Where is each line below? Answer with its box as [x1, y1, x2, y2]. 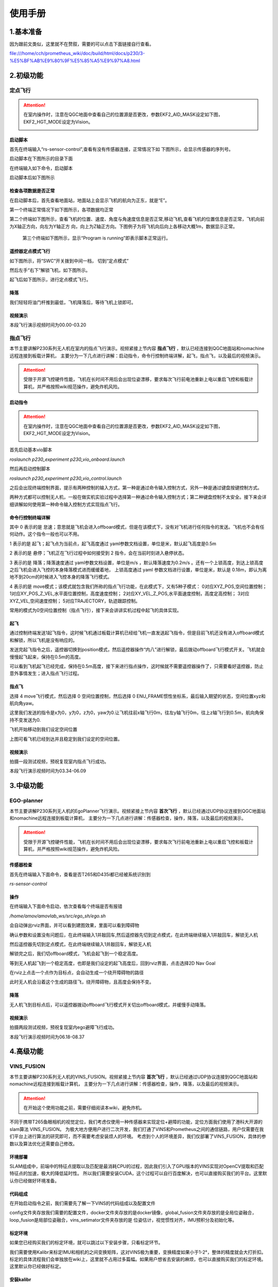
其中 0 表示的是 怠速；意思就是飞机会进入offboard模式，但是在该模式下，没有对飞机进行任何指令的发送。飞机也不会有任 [9, 524, 265, 530]
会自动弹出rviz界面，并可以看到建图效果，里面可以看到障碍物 [9, 922, 140, 929]
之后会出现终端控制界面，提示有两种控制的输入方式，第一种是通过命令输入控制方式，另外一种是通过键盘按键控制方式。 [9, 484, 262, 491]
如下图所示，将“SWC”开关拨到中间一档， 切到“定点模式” [9, 257, 129, 264]
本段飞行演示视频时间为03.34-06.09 [9, 768, 86, 774]
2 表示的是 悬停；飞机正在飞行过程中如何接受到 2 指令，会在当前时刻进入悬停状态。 [9, 550, 187, 556]
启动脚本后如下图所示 [9, 175, 55, 181]
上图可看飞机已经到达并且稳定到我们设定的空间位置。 [9, 736, 123, 742]
